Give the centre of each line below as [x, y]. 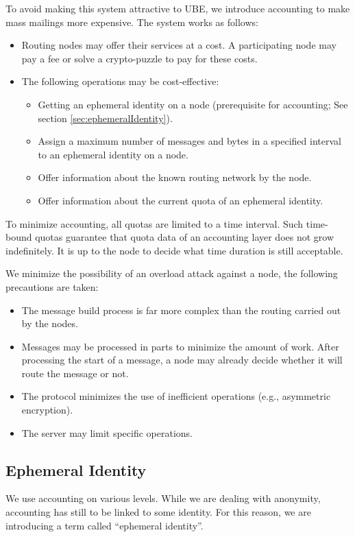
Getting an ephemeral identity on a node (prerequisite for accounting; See [193, 104]
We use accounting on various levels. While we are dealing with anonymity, [163, 498]
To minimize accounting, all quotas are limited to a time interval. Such [155, 223]
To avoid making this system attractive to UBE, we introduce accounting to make [178, 8]
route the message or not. [75, 373]
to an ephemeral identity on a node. [113, 154]
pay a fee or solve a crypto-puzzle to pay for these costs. [139, 58]
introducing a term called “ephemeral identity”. [105, 525]
